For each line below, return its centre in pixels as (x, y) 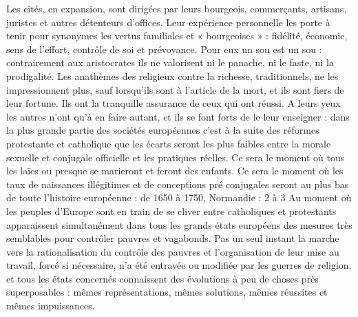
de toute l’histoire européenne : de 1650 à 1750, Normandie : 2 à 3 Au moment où (179, 197)
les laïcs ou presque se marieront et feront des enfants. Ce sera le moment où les (175, 171)
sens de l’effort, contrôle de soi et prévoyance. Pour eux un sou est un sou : (164, 49)
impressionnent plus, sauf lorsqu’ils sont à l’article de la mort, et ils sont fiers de (175, 89)
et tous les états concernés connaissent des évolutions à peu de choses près (162, 278)
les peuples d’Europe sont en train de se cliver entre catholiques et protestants (171, 211)
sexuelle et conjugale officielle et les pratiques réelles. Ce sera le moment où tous (176, 157)
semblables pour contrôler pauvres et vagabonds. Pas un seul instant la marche (173, 238)
